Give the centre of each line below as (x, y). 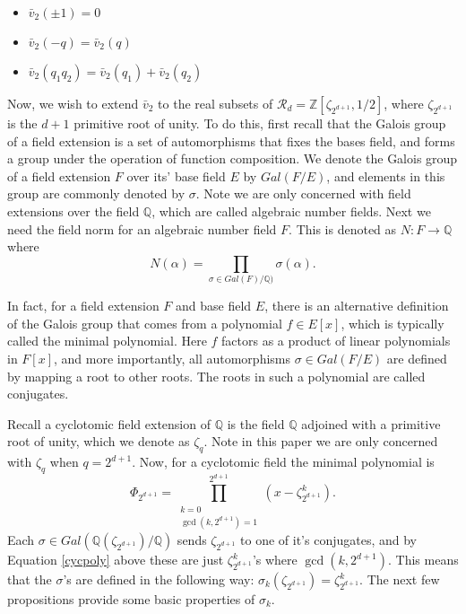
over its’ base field (176, 175)
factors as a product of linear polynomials (336, 341)
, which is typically (393, 323)
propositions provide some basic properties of (131, 599)
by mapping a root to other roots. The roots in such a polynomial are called (216, 376)
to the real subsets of (216, 103)
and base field (214, 306)
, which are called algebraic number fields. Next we (291, 211)
